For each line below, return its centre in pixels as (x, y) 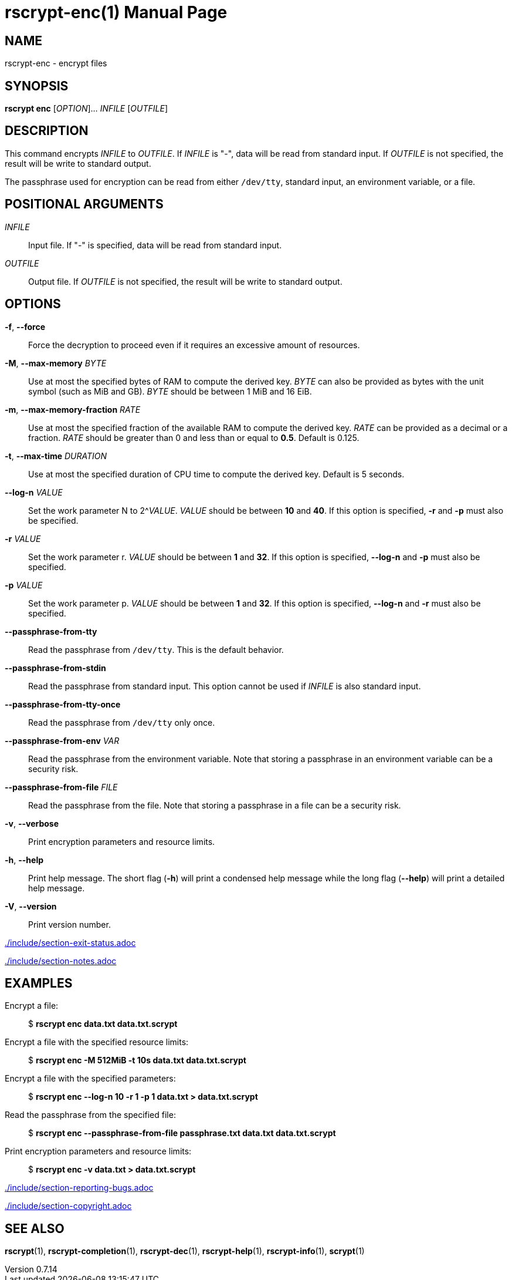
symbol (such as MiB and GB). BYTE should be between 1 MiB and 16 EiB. (170, 391)
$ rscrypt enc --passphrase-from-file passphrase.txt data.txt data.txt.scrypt (182, 1133)
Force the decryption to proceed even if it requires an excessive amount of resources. (194, 345)
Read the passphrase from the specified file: (90, 1115)
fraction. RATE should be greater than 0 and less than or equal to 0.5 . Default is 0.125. (194, 437)
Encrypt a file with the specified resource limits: (97, 1042)
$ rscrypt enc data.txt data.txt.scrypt (103, 1024)
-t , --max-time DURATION (56, 456)
